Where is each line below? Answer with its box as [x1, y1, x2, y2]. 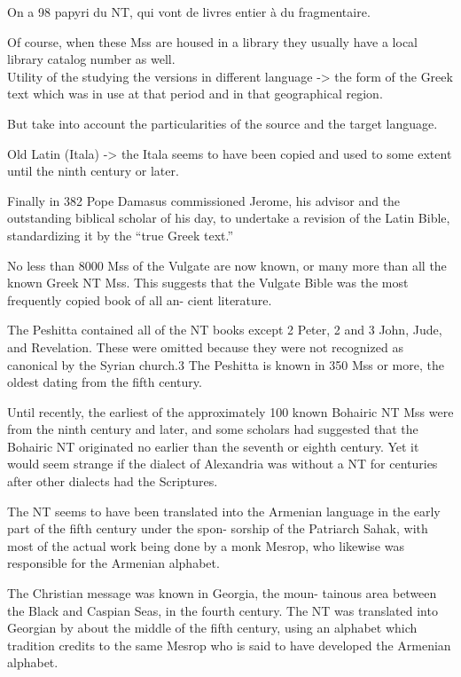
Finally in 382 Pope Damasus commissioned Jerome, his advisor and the [7, 191, 401, 209]
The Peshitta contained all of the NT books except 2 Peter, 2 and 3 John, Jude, [7, 320, 442, 339]
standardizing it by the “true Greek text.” [7, 225, 234, 244]
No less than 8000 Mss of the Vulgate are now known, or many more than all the [7, 256, 447, 274]
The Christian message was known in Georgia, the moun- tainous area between [7, 584, 437, 602]
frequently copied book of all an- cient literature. [7, 290, 272, 309]
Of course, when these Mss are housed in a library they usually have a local [7, 32, 418, 51]
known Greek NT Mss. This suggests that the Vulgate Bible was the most [7, 273, 409, 292]
